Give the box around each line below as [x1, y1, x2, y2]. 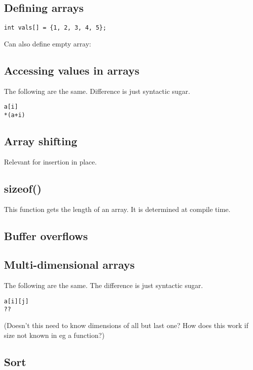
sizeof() [4, 180, 42, 196]
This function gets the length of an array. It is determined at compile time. [4, 204, 231, 214]
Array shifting [4, 133, 77, 148]
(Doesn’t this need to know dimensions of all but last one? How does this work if [4, 320, 249, 330]
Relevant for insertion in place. [4, 156, 97, 166]
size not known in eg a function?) [4, 329, 105, 340]
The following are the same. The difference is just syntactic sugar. [4, 280, 203, 290]
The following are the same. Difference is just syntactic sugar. [4, 85, 190, 96]
